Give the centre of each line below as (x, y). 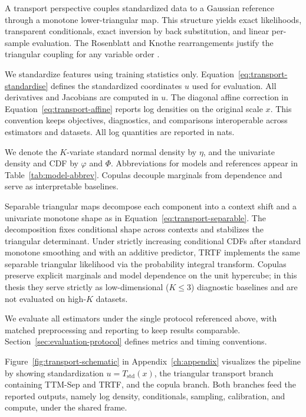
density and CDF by (42, 163)
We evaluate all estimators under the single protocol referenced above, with (141, 318)
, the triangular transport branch (214, 372)
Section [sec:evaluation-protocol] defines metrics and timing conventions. (136, 341)
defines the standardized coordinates (116, 85)
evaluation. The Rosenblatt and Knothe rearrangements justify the (153, 42)
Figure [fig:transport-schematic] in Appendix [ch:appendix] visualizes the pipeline (153, 361)
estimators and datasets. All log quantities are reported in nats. (120, 131)
